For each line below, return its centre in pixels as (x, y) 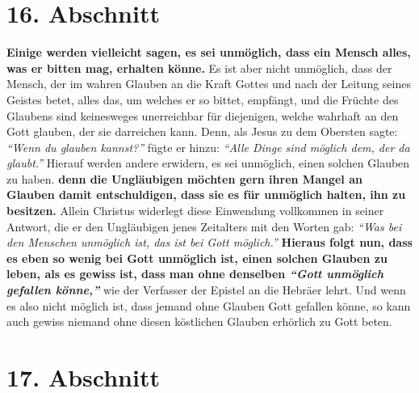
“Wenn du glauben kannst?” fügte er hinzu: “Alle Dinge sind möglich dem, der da (208, 147)
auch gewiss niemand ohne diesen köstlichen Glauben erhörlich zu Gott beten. (199, 321)
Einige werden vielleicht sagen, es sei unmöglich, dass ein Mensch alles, (209, 52)
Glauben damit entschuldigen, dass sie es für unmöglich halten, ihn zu (206, 194)
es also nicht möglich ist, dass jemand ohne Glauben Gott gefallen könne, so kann (209, 305)
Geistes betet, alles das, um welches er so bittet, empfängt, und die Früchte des (203, 99)
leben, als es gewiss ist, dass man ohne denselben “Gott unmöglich (195, 274)
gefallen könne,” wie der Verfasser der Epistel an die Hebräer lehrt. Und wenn (206, 290)
